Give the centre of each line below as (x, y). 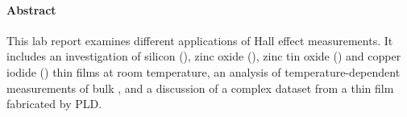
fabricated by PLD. (54, 104)
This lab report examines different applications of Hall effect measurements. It (200, 40)
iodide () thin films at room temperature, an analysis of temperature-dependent (203, 71)
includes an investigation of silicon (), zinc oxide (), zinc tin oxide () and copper (204, 56)
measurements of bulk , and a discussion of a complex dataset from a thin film (200, 88)
